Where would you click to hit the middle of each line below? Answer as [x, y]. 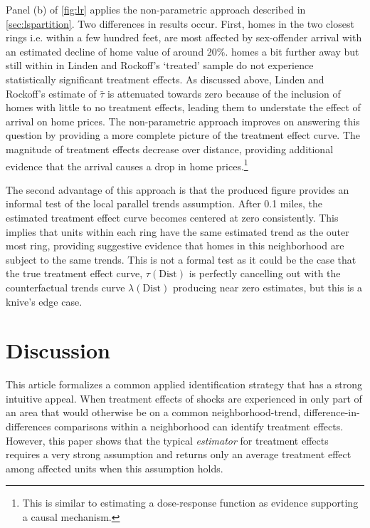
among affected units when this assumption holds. [115, 468]
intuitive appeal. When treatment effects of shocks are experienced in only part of [184, 398]
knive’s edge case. [44, 301]
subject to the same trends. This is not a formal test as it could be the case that [181, 259]
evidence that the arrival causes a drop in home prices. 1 [127, 165]
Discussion [58, 350]
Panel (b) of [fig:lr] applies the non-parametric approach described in [156, 9]
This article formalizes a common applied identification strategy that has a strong [184, 384]
